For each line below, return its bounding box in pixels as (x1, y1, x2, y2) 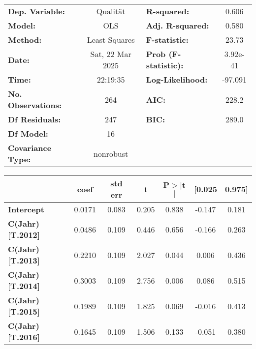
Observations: (8, 99, 62, 111)
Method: (8, 34, 42, 45)
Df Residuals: (8, 114, 61, 125)
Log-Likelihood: (146, 74, 208, 85)
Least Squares (87, 34, 135, 45)
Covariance (8, 142, 52, 153)
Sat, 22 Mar (90, 48, 131, 59)
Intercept (8, 204, 44, 215)
